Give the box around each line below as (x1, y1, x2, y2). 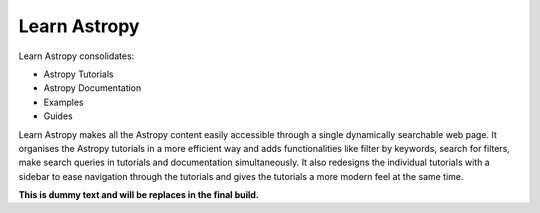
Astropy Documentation (43, 82, 142, 94)
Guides (43, 110, 74, 122)
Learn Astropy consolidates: (18, 50, 135, 62)
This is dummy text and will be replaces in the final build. (18, 189, 260, 201)
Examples (43, 96, 84, 108)
